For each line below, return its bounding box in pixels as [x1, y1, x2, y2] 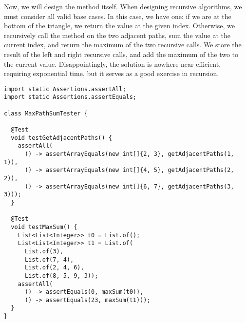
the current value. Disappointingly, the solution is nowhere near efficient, [4, 58, 221, 69]
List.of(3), [24, 247, 63, 255]
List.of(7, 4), [24, 256, 74, 263]
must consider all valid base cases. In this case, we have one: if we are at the [4, 11, 231, 21]
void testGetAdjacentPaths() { [11, 134, 112, 141]
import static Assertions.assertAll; [4, 85, 126, 93]
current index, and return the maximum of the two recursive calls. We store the [4, 39, 242, 50]
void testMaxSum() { [11, 223, 77, 230]
